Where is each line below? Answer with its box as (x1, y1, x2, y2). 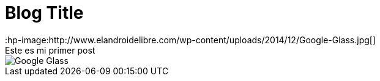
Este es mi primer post (5, 44, 95, 55)
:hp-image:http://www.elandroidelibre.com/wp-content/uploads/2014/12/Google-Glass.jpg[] (5, 34, 376, 45)
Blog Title (5, 2, 84, 23)
